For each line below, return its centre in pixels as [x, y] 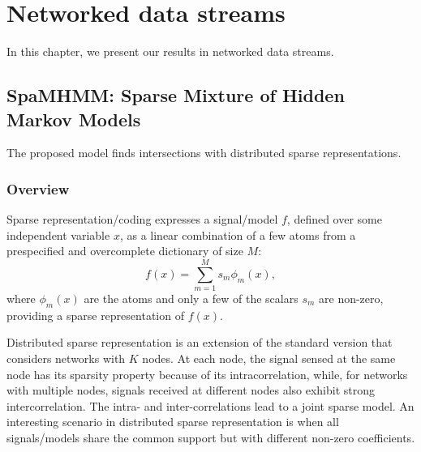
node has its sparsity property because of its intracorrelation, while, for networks [207, 374]
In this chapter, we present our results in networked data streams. [170, 51]
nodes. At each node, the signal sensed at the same [269, 358]
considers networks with [66, 358]
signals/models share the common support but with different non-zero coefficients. [211, 437]
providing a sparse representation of [95, 315]
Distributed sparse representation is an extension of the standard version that [200, 342]
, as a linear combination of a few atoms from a [238, 235]
